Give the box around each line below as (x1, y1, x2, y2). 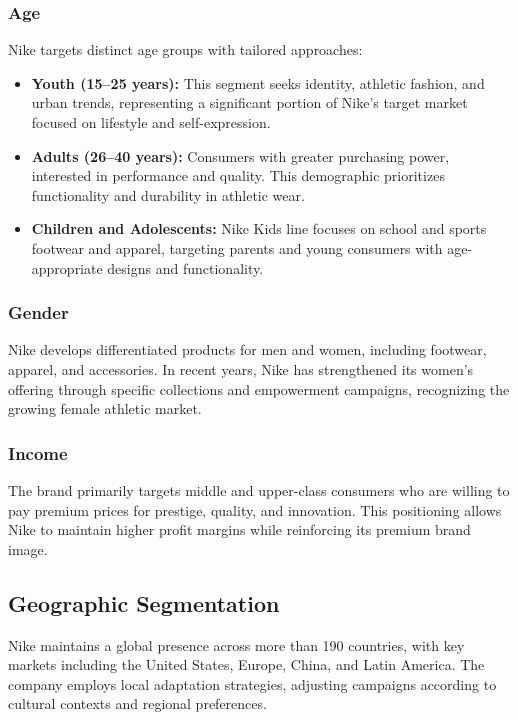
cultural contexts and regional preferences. (8, 693, 267, 714)
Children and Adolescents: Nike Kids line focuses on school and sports (31, 218, 487, 239)
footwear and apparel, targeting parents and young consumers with (31, 237, 443, 258)
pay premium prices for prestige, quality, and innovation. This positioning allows (8, 499, 502, 520)
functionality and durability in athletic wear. (31, 184, 305, 205)
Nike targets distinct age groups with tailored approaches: (8, 39, 363, 60)
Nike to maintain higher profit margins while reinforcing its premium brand (8, 519, 471, 540)
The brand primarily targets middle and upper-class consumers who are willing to (8, 479, 510, 500)
